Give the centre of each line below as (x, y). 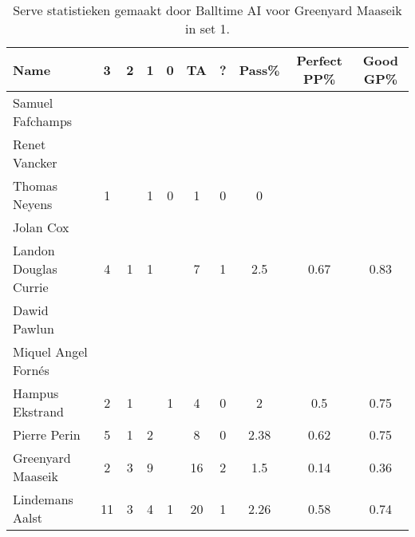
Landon (34, 250)
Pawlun (34, 328)
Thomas (36, 186)
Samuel (33, 103)
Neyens (33, 204)
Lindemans (43, 499)
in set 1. (207, 28)
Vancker (35, 162)
